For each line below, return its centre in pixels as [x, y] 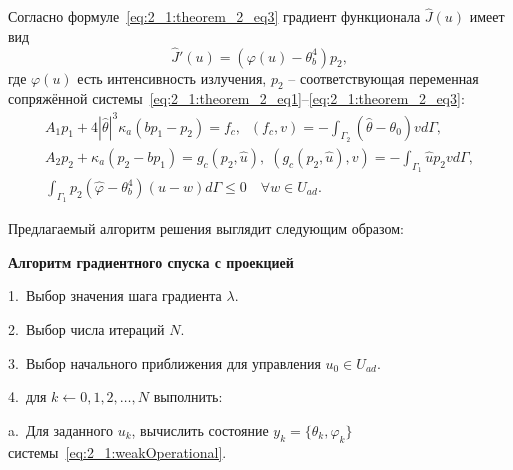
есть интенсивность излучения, [172, 77]
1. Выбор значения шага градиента [115, 295]
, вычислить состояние [200, 429]
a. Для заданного [60, 429]
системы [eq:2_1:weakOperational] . [117, 451]
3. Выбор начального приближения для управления [164, 362]
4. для [27, 396]
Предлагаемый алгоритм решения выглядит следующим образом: [206, 228]
